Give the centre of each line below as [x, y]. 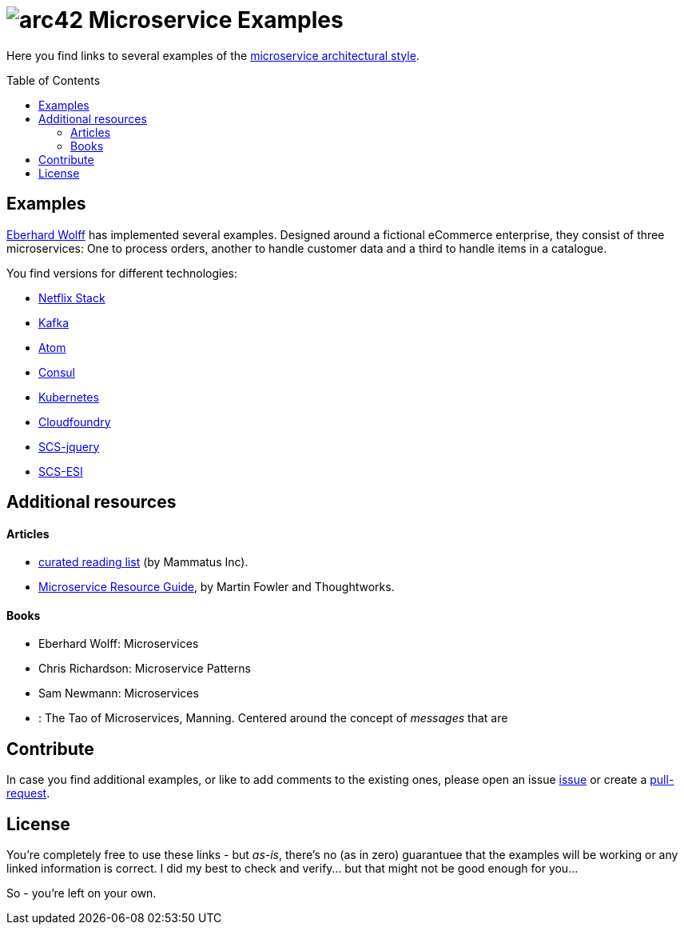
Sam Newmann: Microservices [119, 693]
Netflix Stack [72, 298]
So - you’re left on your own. [82, 893]
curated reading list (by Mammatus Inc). [143, 562]
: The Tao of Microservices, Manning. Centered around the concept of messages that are [273, 718]
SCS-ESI [61, 471]
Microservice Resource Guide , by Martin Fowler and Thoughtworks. [217, 587]
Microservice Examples [216, 20]
